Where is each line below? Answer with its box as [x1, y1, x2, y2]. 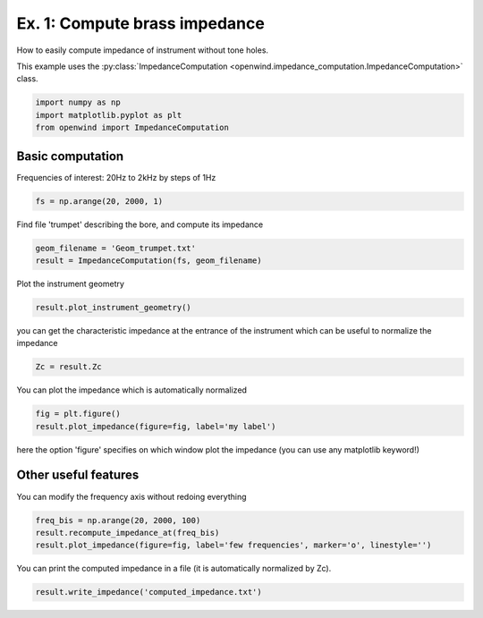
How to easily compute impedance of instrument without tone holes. [16, 45, 268, 55]
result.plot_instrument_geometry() [35, 302, 191, 312]
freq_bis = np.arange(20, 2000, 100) [35, 515, 201, 525]
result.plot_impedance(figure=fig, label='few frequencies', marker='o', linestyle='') [35, 540, 432, 550]
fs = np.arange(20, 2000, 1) [35, 196, 164, 206]
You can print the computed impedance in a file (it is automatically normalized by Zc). [16, 563, 332, 574]
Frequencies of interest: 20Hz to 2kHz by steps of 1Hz [16, 172, 216, 182]
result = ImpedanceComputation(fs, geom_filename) [35, 255, 263, 266]
